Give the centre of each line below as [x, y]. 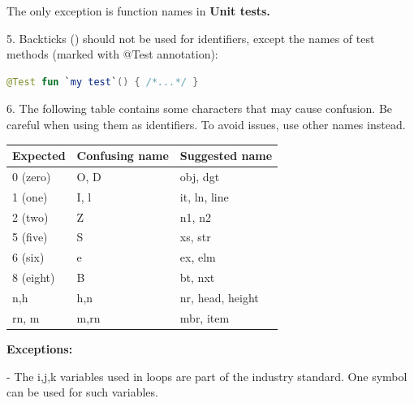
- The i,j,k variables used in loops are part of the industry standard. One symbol [207, 376]
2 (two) [30, 217]
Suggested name [226, 156]
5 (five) [30, 237]
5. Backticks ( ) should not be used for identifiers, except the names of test [191, 38]
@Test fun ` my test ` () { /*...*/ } [103, 82]
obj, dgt [200, 176]
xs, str [195, 237]
